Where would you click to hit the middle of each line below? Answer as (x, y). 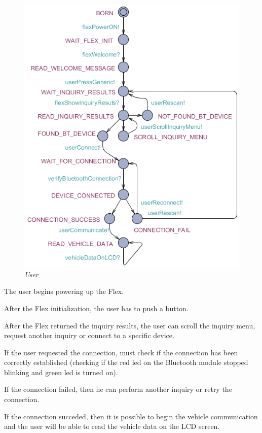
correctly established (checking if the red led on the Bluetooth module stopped (126, 362)
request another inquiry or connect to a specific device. (89, 335)
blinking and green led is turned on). (61, 372)
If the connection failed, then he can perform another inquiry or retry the (118, 389)
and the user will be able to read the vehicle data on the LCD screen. (112, 426)
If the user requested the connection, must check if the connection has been (121, 352)
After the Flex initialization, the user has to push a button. (96, 308)
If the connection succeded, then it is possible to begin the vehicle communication (131, 416)
